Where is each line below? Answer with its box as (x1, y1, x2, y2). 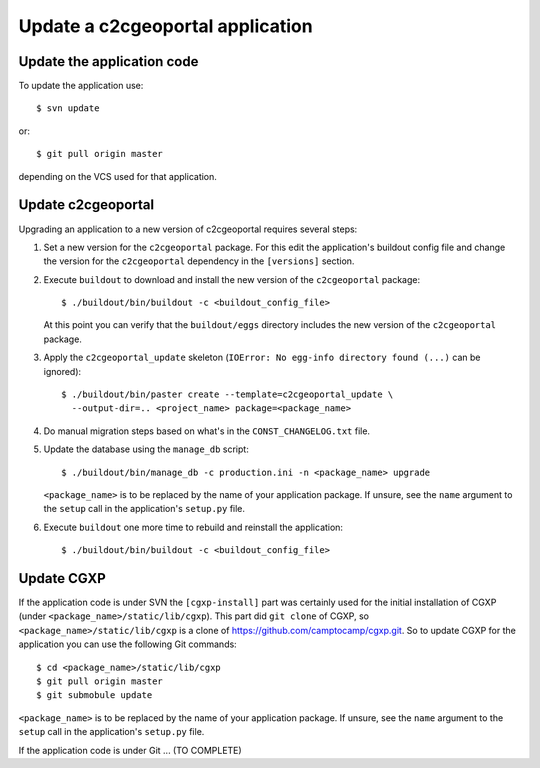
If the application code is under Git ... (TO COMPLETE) (18, 744, 242, 756)
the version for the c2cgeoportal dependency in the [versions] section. (43, 255, 355, 267)
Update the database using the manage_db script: (43, 443, 249, 455)
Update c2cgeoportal (18, 196, 155, 214)
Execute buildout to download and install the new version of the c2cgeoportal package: (43, 273, 420, 285)
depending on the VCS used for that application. (18, 170, 217, 182)
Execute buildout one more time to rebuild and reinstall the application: (43, 521, 344, 533)
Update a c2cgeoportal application (18, 15, 314, 37)
